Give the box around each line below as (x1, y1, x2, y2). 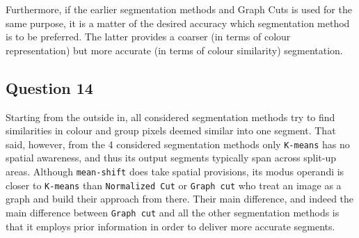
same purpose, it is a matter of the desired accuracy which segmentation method (6, 15, 350, 30)
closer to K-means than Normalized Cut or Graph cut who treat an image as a (6, 177, 342, 192)
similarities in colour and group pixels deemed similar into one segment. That (6, 123, 336, 138)
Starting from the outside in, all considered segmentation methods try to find (6, 109, 335, 124)
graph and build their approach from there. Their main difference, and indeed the (6, 191, 354, 206)
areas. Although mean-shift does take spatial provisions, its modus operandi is (6, 164, 344, 179)
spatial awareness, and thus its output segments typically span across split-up (6, 150, 336, 165)
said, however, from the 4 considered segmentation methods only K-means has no (6, 136, 350, 151)
